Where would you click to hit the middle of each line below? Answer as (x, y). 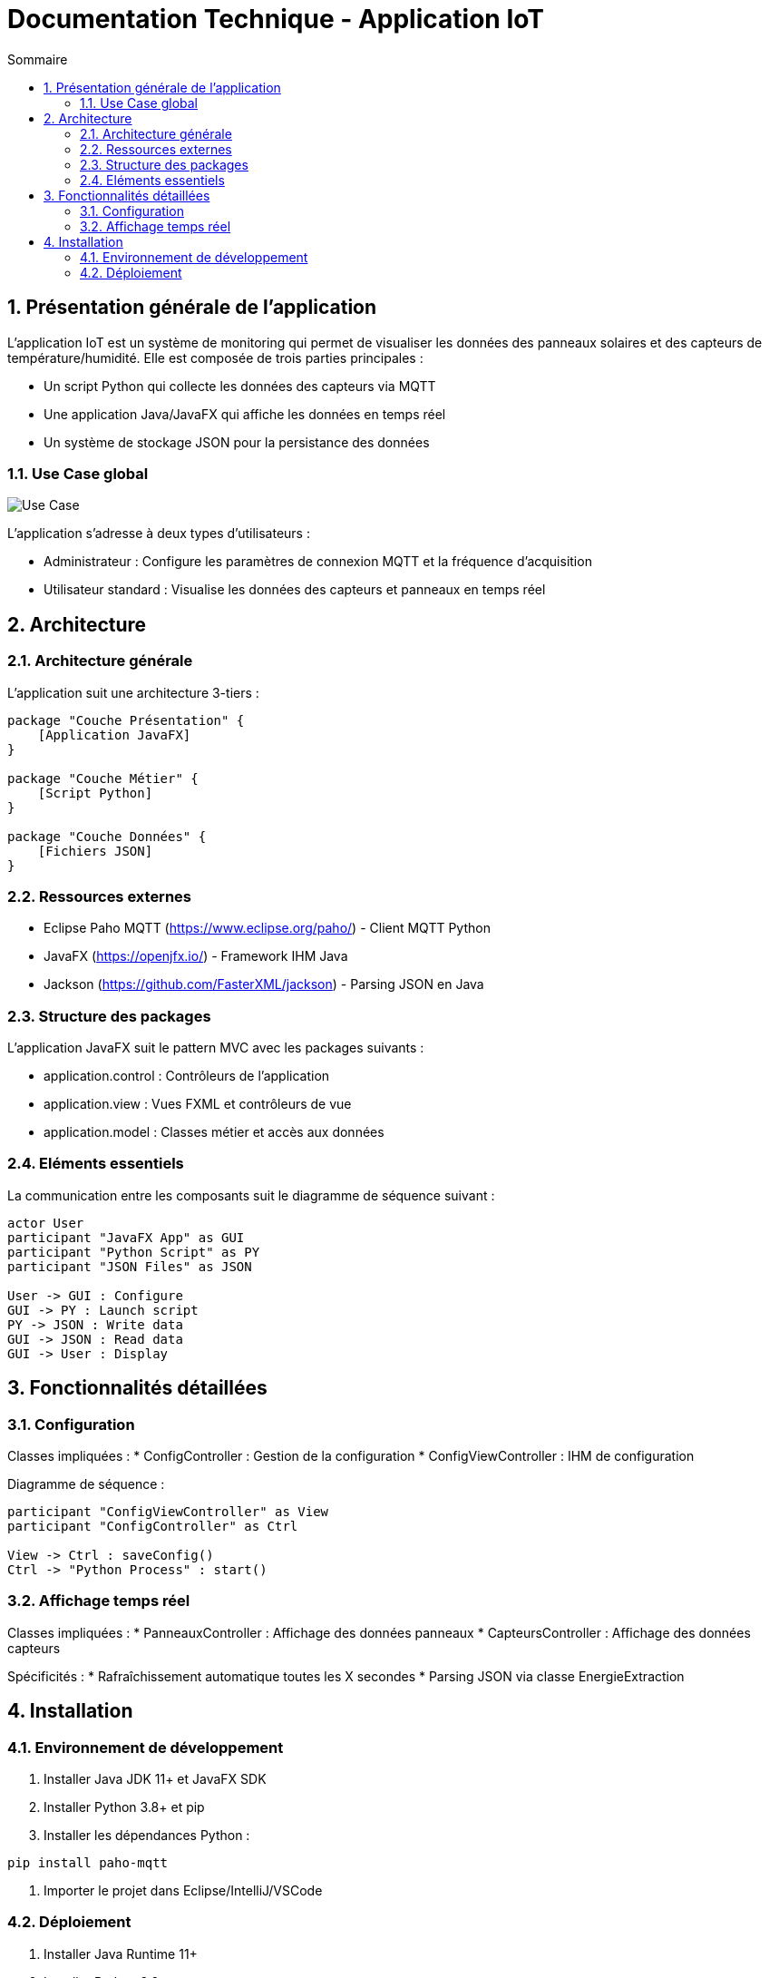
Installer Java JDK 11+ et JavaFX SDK (155, 1779)
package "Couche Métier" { (103, 778)
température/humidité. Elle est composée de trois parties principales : (215, 357)
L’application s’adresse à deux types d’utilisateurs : (159, 534)
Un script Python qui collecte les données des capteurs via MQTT (240, 386)
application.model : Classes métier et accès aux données (214, 1132)
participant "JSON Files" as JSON (130, 1266)
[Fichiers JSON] (95, 851)
